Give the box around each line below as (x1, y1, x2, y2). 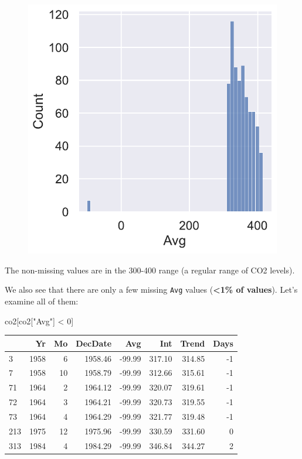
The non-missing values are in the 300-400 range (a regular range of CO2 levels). (5, 263, 295, 276)
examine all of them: (5, 295, 79, 307)
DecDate (76, 337, 112, 349)
